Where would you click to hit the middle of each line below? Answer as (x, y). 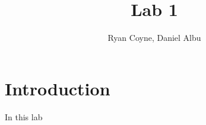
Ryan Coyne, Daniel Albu (154, 38)
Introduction (58, 88)
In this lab (24, 116)
